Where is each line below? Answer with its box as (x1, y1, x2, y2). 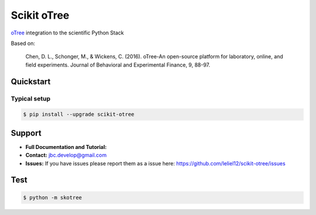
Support (11, 128, 42, 138)
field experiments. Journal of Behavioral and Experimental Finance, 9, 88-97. (25, 61, 211, 68)
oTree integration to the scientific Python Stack (11, 29, 124, 36)
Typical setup (11, 94, 51, 102)
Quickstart (11, 77, 51, 86)
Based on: (11, 40, 35, 47)
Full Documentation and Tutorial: (25, 143, 107, 150)
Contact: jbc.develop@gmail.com (25, 152, 107, 159)
